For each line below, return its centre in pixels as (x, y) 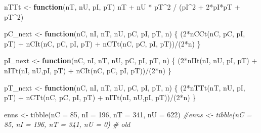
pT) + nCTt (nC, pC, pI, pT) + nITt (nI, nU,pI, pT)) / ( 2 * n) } (100, 97)
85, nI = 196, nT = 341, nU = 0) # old (67, 124)
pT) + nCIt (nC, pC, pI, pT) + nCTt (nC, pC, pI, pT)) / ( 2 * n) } (102, 43)
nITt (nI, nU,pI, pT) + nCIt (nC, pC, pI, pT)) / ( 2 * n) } (88, 70)
